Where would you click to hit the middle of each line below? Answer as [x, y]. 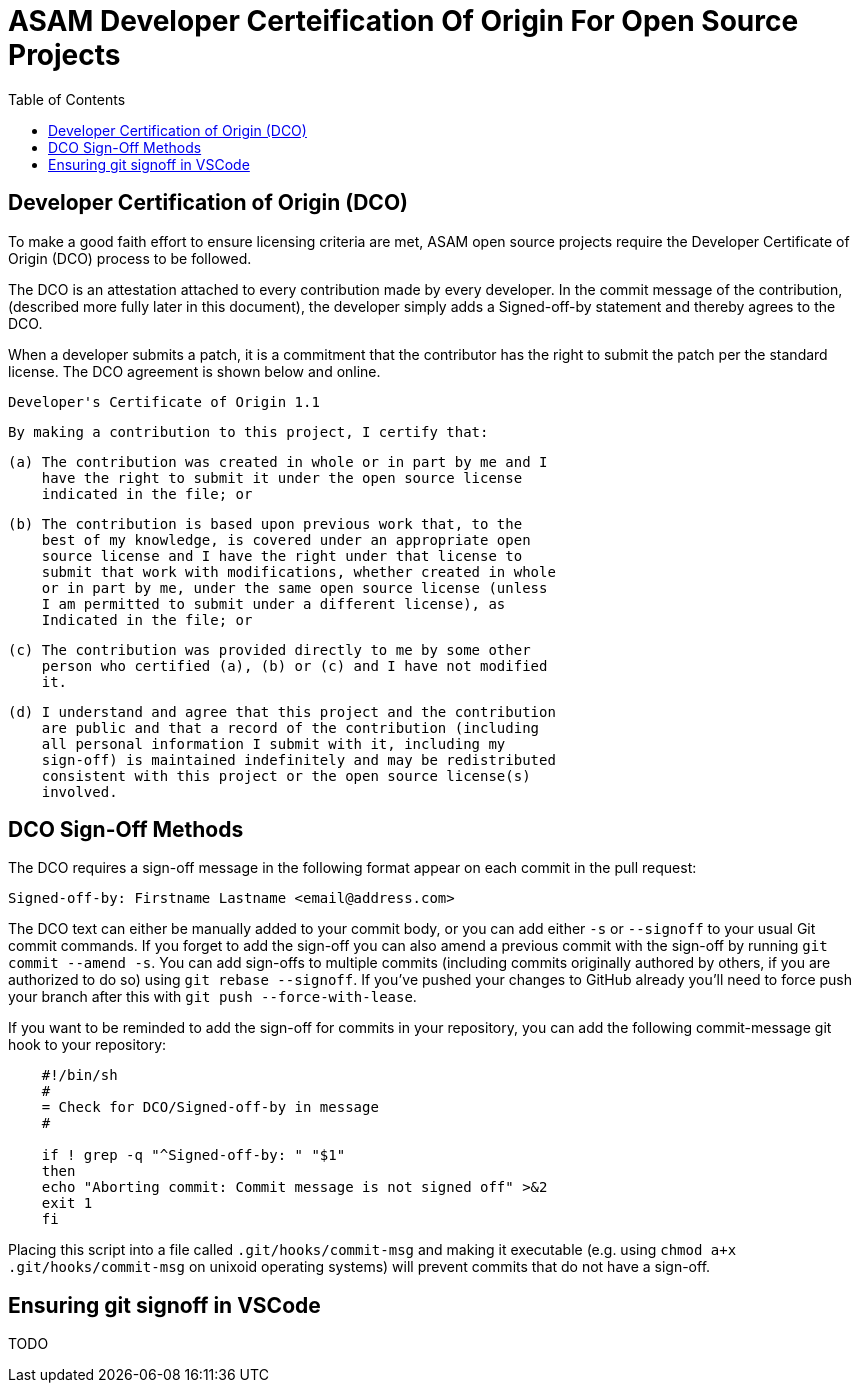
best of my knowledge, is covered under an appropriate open [286, 539]
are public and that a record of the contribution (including [290, 727]
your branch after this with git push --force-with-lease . [212, 997]
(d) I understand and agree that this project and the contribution [282, 711]
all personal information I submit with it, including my [273, 743]
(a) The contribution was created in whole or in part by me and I [278, 461]
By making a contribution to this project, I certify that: [248, 431]
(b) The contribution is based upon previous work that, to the [265, 523]
